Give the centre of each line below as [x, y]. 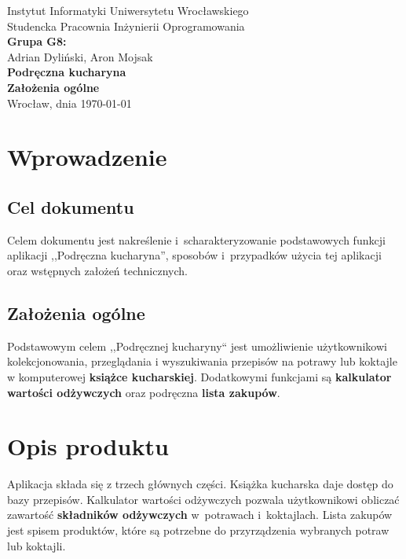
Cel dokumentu [71, 206]
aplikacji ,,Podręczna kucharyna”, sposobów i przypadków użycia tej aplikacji [194, 255]
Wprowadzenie [87, 157]
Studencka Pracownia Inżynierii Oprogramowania [126, 26]
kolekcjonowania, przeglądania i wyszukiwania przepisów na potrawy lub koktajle [202, 361]
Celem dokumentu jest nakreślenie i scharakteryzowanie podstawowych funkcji [196, 239]
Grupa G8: [37, 41]
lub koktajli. [37, 545]
